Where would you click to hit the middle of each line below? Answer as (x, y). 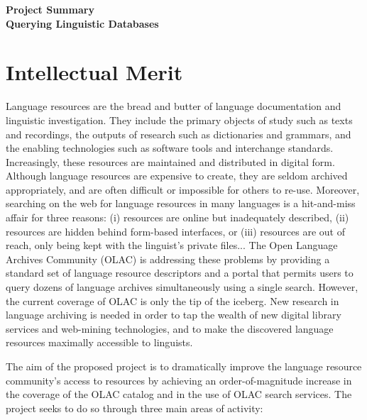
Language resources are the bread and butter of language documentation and (174, 106)
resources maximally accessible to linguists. (99, 342)
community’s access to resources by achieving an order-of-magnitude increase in (179, 380)
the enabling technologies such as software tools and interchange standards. (170, 148)
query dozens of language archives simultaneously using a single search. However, (182, 287)
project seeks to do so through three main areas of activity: (135, 408)
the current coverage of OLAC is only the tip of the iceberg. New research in (172, 300)
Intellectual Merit (94, 72)
